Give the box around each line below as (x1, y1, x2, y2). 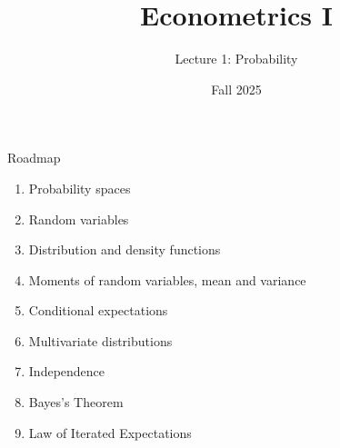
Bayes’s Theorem (28, 393, 124, 412)
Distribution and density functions (28, 240, 221, 259)
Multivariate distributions (28, 331, 173, 350)
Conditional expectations (28, 301, 168, 320)
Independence (28, 362, 105, 381)
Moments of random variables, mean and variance (28, 270, 306, 289)
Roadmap (7, 148, 61, 167)
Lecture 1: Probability (175, 49, 298, 68)
